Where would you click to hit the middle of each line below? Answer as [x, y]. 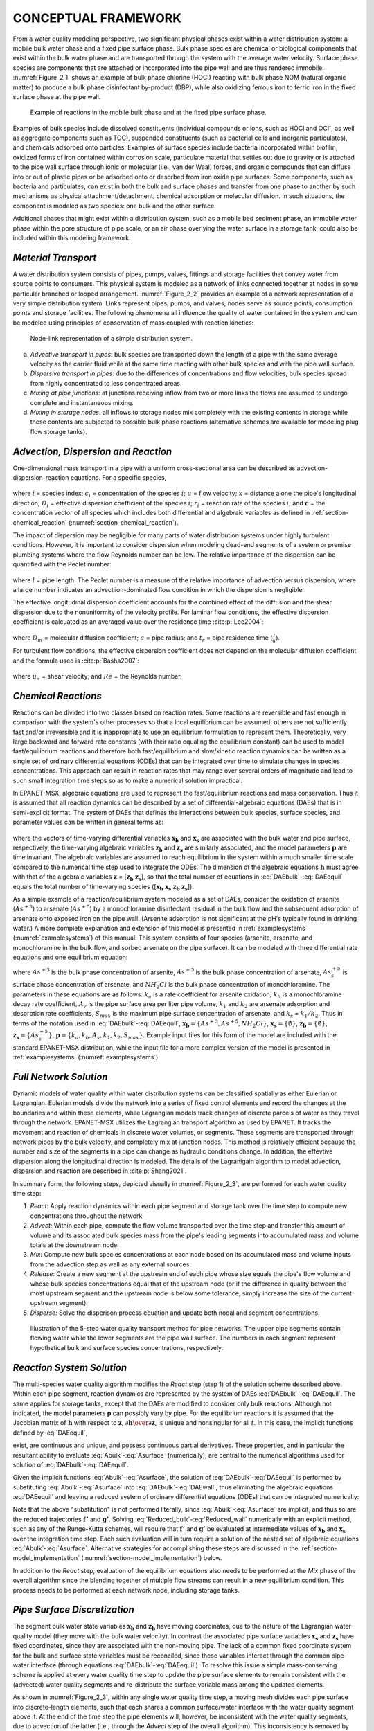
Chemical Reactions [57, 696]
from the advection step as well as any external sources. [111, 1264]
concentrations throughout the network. [87, 1216]
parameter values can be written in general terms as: [88, 822]
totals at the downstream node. [74, 1245]
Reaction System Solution [70, 1367]
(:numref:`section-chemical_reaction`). [123, 522]
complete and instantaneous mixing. [82, 402]
